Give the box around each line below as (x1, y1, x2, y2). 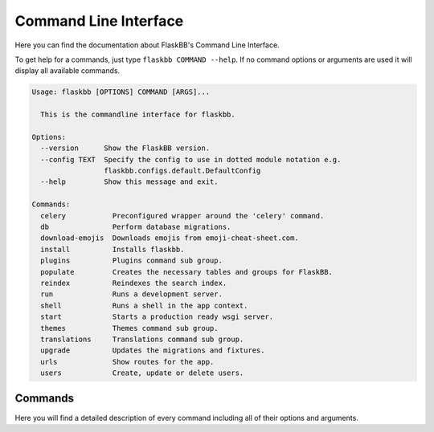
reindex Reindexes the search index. (40, 278, 227, 287)
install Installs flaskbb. (40, 245, 185, 254)
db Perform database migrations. (40, 222, 231, 231)
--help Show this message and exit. (40, 177, 219, 186)
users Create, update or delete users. (40, 369, 244, 377)
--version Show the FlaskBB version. (40, 144, 211, 153)
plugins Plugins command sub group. (40, 256, 223, 265)
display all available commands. (14, 66, 121, 75)
